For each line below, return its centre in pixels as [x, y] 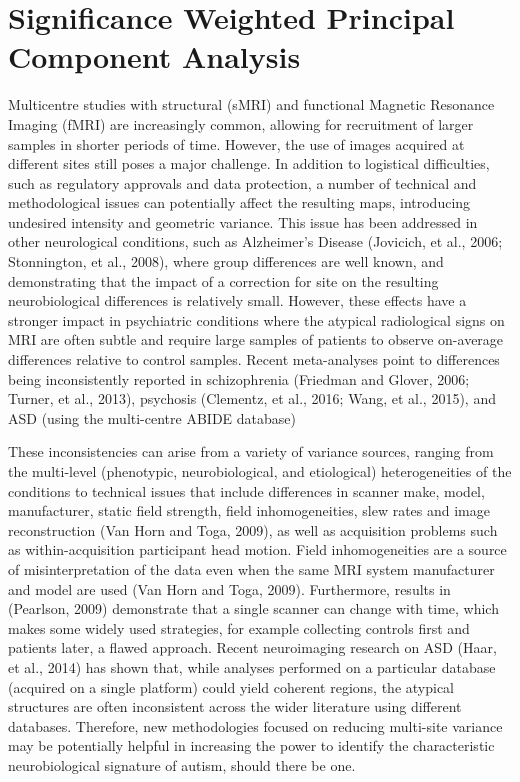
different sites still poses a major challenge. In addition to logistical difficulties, [249, 163]
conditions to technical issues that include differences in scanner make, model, [246, 490]
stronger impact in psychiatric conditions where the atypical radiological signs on [256, 319]
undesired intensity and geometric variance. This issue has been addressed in [243, 221]
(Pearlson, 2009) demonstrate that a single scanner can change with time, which [253, 608]
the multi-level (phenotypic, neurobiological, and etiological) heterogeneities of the [260, 471]
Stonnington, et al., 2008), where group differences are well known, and [226, 261]
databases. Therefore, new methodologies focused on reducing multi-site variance [255, 725]
